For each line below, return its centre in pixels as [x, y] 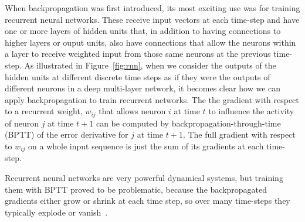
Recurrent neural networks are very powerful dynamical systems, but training [144, 178]
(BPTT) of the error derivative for [67, 134]
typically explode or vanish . [56, 212]
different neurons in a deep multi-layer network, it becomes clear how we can [143, 88]
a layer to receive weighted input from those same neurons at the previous [138, 54]
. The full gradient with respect [239, 134]
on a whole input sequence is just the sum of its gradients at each [146, 146]
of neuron [22, 123]
